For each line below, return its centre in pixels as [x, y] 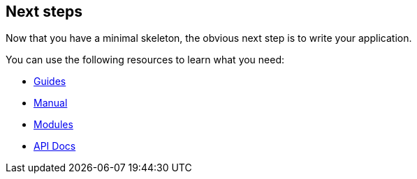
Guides [50, 81]
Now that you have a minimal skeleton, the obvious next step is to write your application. [209, 38]
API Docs [55, 146]
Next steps [44, 11]
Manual [51, 103]
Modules [53, 125]
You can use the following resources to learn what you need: [145, 60]
